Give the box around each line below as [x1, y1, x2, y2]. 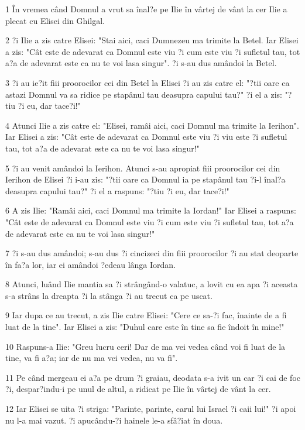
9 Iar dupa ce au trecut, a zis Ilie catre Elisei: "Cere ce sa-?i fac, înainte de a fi [5, 309, 287, 321]
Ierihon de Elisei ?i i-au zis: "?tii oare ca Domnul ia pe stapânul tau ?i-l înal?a [5, 173, 286, 185]
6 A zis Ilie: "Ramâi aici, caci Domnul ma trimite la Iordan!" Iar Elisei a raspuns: [5, 204, 296, 216]
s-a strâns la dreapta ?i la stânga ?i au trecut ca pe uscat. [5, 289, 213, 301]
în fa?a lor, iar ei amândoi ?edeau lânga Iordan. [5, 258, 176, 270]
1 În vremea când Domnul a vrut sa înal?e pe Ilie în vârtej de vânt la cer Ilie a [5, 3, 287, 15]
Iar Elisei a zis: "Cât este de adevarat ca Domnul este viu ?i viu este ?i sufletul [5, 130, 287, 143]
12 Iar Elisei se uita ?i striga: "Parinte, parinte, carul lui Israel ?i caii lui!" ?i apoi [5, 403, 296, 415]
